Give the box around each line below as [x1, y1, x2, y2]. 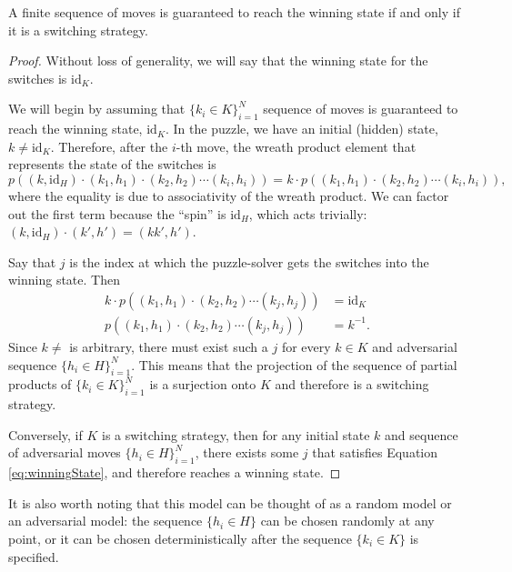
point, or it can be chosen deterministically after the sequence [8, 528, 352, 547]
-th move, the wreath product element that [176, 136, 417, 156]
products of [8, 375, 72, 394]
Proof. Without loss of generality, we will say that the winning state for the [8, 51, 428, 70]
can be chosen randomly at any [260, 511, 435, 530]
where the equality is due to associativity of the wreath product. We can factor [8, 186, 449, 205]
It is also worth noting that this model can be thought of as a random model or [8, 493, 452, 512]
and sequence [385, 425, 458, 444]
